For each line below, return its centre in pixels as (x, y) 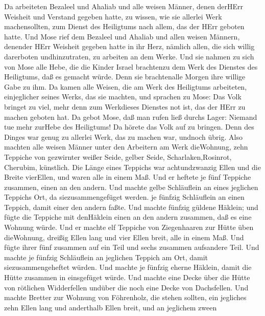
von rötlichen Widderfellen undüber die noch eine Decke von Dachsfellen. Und (126, 287)
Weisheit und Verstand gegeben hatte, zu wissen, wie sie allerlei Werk (113, 16)
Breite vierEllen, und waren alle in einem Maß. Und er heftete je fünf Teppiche (128, 177)
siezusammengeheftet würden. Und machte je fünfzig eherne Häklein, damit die (128, 267)
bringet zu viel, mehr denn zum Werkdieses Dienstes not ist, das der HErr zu (125, 106)
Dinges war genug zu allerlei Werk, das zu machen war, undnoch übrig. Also (123, 136)
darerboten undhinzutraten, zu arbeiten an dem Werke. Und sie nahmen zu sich (129, 56)
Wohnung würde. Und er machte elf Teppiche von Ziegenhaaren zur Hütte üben (129, 227)
